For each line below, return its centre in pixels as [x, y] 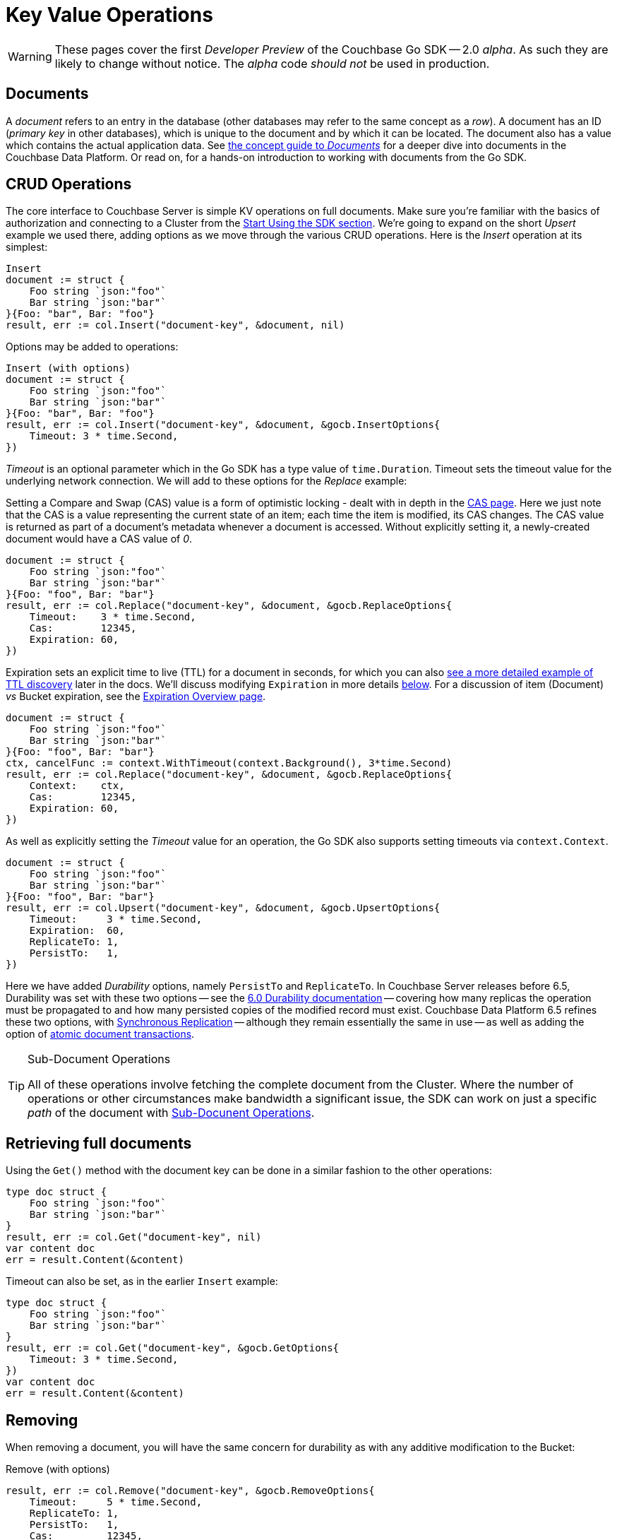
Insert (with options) [68, 368]
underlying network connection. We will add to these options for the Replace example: [206, 481]
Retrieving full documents [99, 1143]
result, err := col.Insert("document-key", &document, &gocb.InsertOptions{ [223, 425]
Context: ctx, [77, 786]
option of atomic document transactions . [100, 1034]
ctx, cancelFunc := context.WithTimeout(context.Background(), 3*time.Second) [229, 763]
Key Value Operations [109, 15]
